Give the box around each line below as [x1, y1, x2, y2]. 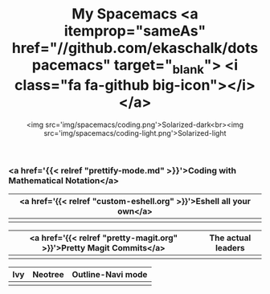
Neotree [31, 268, 64, 280]
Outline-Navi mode [72, 268, 148, 280]
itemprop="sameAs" [63, 22, 207, 40]
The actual [209, 232, 252, 243]
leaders [215, 242, 245, 253]
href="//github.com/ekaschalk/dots [11, 39, 259, 57]
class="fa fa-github [14, 76, 150, 94]
